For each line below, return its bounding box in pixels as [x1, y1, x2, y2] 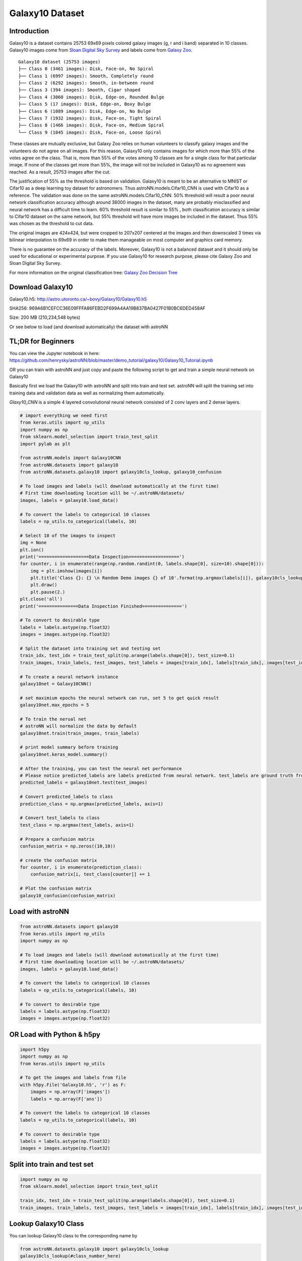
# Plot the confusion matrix [20, 886, 92, 891]
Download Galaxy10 [9, 282, 73, 291]
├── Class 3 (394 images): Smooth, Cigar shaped [18, 87, 140, 93]
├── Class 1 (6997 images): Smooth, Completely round [18, 73, 154, 79]
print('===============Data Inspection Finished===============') [20, 603, 187, 609]
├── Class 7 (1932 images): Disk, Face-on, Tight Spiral [18, 115, 162, 121]
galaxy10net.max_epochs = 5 [20, 702, 89, 708]
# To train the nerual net [20, 716, 87, 722]
